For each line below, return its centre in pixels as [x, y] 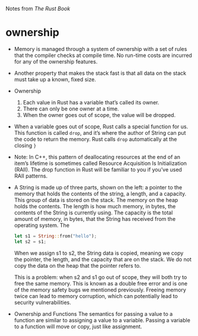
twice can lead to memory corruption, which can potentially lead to [96, 296]
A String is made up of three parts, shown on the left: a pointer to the [98, 187]
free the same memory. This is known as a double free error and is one [101, 283]
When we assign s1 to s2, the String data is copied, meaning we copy [99, 253]
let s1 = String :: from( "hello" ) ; [55, 236]
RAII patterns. [31, 176]
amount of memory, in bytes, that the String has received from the [95, 218]
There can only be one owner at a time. [71, 109]
